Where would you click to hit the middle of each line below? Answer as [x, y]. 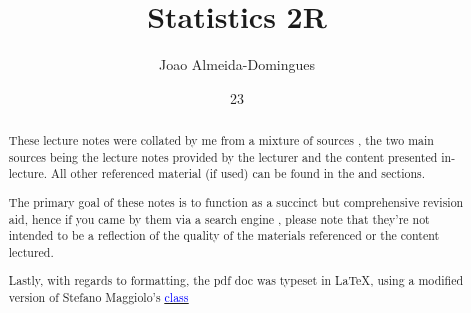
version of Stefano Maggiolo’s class [98, 297]
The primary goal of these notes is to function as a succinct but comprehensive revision [236, 201]
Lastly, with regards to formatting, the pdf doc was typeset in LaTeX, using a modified [236, 280]
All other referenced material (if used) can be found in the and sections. [238, 173]
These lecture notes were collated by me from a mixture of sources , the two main [221, 140]
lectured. [31, 251]
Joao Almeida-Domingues [236, 64]
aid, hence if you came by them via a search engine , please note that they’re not [219, 218]
